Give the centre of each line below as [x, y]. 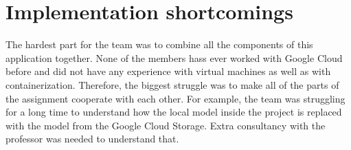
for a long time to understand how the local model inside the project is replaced [174, 112]
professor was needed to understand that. [92, 139]
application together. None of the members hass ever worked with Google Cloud [174, 57]
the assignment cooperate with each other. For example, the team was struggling [175, 98]
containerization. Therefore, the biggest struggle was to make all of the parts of [172, 84]
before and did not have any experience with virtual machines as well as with [168, 71]
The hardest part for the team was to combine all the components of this [159, 44]
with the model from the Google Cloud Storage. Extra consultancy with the [166, 125]
